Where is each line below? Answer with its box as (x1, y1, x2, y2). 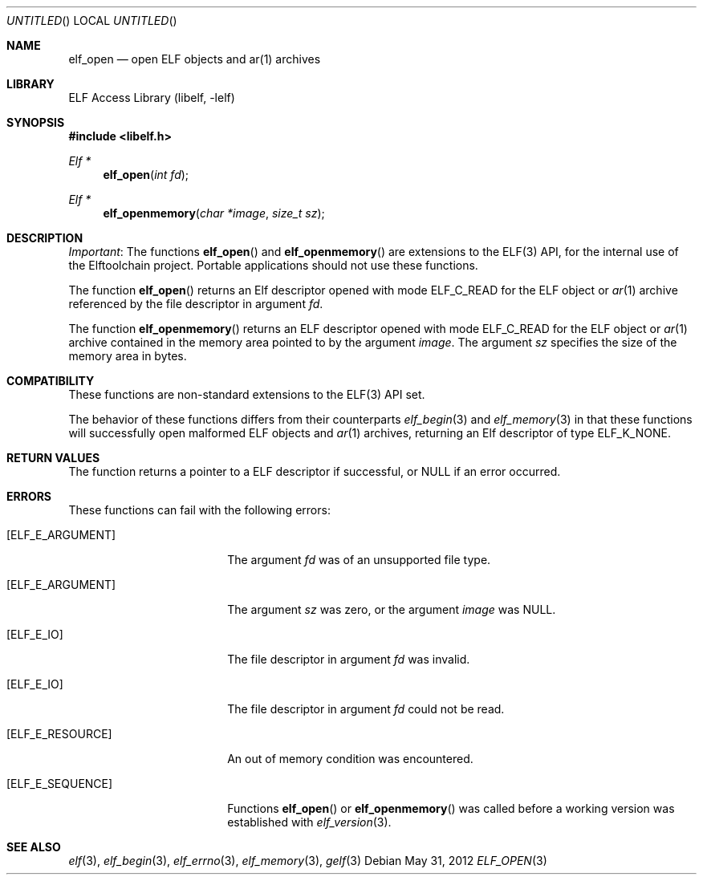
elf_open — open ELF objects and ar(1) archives (68, 52, 321, 66)
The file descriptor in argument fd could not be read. (227, 702, 505, 716)
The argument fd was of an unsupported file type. (227, 553, 491, 566)
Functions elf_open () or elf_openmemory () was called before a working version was (227, 802, 675, 815)
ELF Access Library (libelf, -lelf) (68, 91, 235, 104)
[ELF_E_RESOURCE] (6, 727, 112, 741)
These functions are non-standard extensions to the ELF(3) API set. (68, 388, 425, 401)
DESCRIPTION (6, 231, 83, 245)
